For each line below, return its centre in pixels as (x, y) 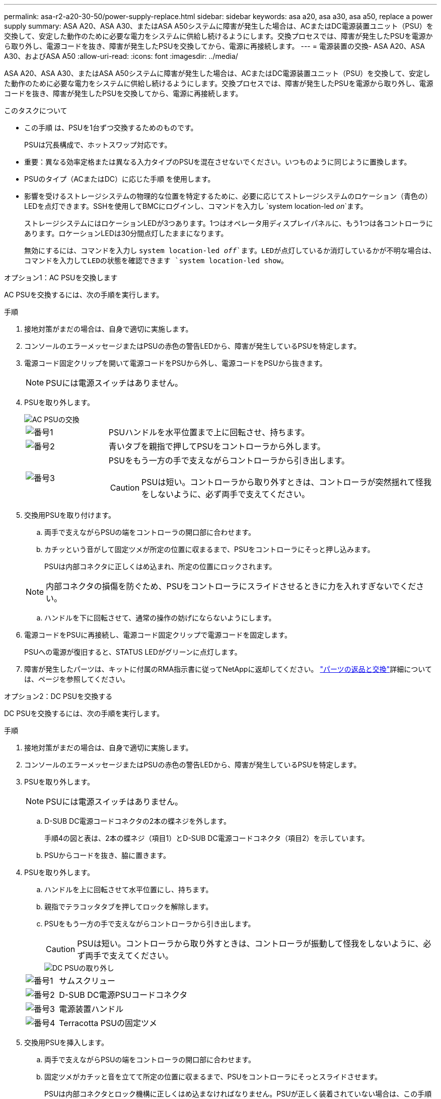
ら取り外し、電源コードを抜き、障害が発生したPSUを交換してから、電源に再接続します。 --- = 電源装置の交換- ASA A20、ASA (214, 46)
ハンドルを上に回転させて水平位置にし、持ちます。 (129, 889)
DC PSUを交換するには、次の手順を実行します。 (84, 713)
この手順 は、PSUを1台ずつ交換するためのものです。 (111, 128)
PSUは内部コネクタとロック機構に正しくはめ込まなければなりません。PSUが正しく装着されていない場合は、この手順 (238, 1094)
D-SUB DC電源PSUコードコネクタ (123, 995)
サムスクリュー (87, 981)
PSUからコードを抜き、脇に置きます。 (107, 855)
